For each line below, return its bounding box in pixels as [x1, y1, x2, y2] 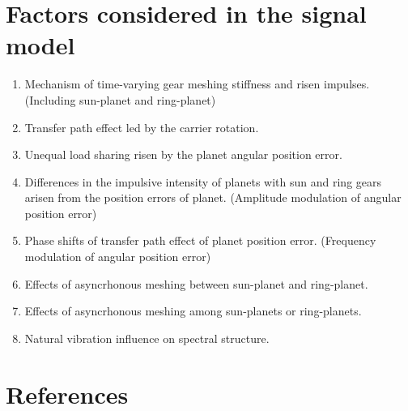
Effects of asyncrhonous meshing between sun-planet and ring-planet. [24, 275, 368, 292]
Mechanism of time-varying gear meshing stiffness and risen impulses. [24, 75, 370, 92]
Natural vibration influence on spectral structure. [24, 329, 270, 346]
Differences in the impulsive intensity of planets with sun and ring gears [24, 173, 382, 190]
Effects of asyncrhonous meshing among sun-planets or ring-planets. [24, 302, 362, 319]
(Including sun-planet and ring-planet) [24, 91, 216, 108]
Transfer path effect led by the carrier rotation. [24, 118, 259, 135]
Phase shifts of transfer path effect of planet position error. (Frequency [24, 232, 376, 249]
